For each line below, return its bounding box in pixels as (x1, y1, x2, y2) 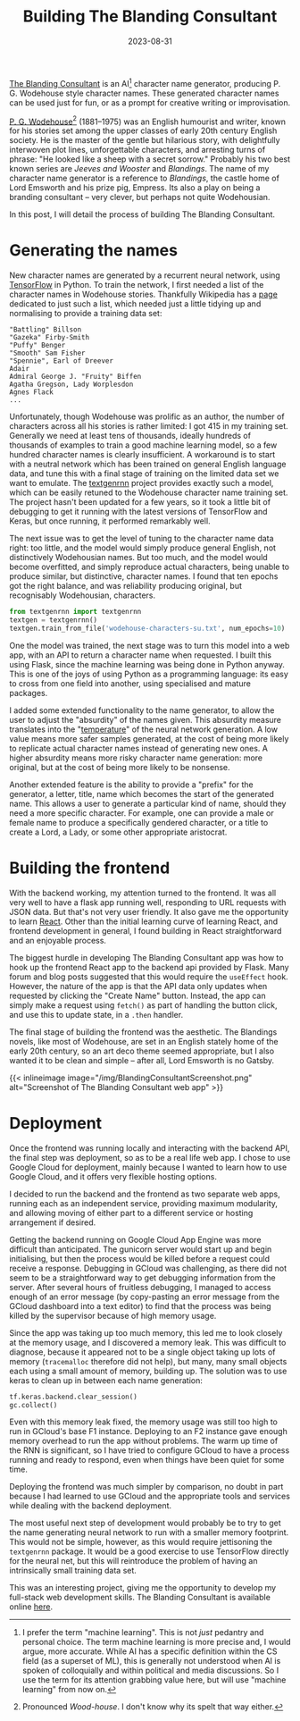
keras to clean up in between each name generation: (9, 1374, 204, 1386)
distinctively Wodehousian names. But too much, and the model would (9, 552, 268, 563)
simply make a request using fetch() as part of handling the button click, (9, 999, 279, 1011)
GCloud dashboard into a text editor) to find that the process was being (9, 1300, 271, 1311)
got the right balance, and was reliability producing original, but (9, 581, 243, 592)
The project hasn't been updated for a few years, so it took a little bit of (9, 497, 271, 508)
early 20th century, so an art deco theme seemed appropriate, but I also (9, 1045, 275, 1056)
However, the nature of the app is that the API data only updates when (9, 980, 268, 991)
